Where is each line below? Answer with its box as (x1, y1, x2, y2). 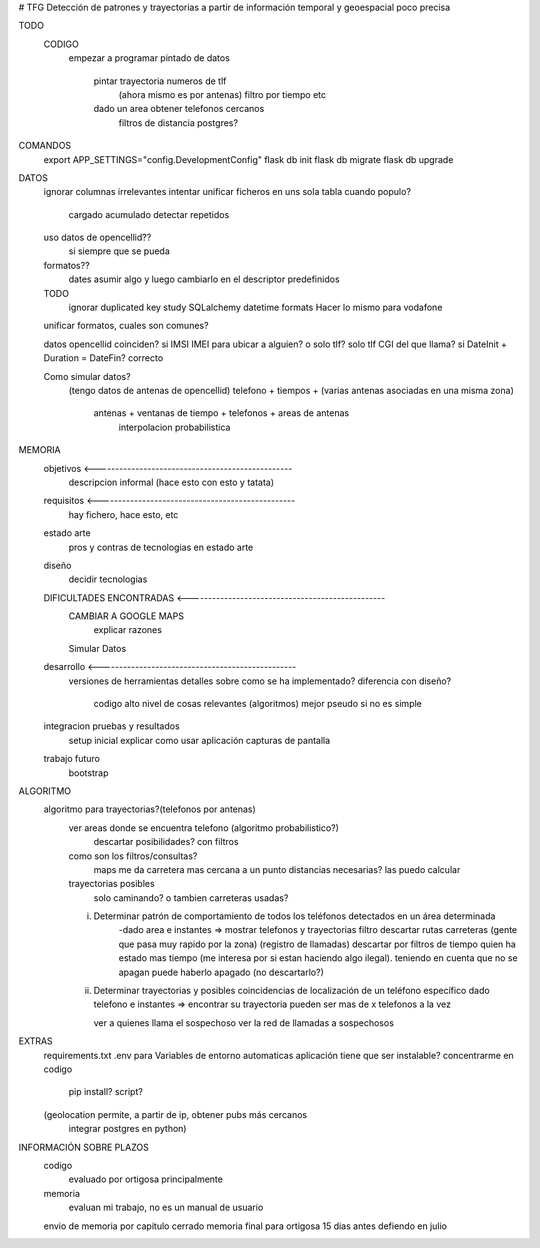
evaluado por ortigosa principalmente (68, 1173, 224, 1185)
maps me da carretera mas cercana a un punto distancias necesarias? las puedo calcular (93, 863, 461, 875)
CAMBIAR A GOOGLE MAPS (68, 610, 185, 622)
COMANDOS (18, 140, 72, 152)
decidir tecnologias (68, 573, 148, 585)
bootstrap (68, 766, 109, 779)
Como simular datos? (43, 370, 131, 382)
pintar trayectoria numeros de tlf (93, 75, 227, 87)
